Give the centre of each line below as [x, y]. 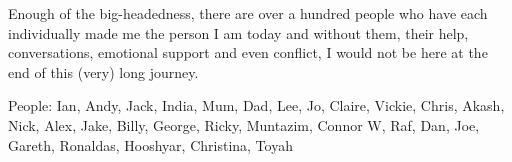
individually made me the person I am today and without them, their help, [238, 32]
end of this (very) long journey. [103, 71]
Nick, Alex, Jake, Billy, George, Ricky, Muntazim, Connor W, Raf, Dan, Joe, [244, 124]
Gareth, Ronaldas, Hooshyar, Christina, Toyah [150, 144]
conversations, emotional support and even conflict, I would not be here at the [248, 52]
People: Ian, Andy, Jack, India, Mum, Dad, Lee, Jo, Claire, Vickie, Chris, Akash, [256, 105]
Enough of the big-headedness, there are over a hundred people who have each [248, 13]
